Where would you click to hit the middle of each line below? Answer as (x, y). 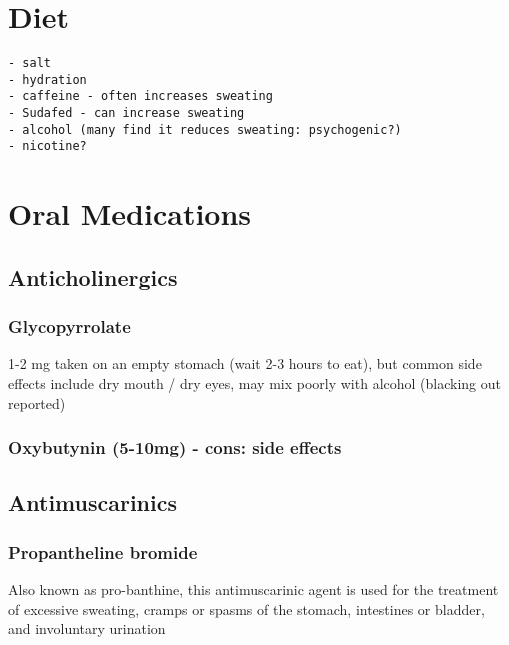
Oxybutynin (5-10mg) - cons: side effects (175, 447)
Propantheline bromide (103, 551)
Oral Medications (130, 213)
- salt (29, 63)
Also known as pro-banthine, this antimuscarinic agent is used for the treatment (253, 589)
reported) (37, 402)
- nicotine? (47, 146)
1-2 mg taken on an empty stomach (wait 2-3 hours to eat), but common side (245, 363)
